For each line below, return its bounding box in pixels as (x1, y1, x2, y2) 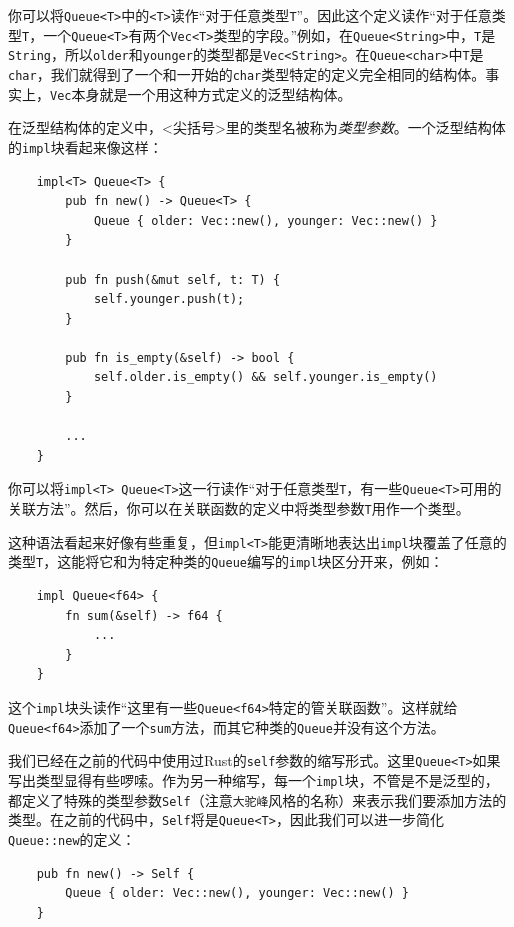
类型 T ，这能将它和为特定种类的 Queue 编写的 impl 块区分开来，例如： (8, 551, 444, 572)
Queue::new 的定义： (8, 828, 136, 849)
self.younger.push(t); (93, 292, 245, 307)
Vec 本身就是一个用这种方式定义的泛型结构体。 (50, 83, 352, 104)
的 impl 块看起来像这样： (8, 136, 163, 157)
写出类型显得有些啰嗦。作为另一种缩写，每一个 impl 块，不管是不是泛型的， (8, 770, 499, 790)
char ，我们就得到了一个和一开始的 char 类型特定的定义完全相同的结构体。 (8, 63, 486, 84)
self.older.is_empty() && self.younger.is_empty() (93, 370, 438, 385)
